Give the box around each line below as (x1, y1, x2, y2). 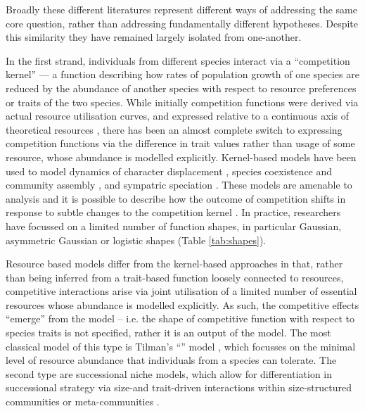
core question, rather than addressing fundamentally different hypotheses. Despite (6, 15, 358, 30)
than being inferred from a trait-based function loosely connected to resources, (6, 270, 344, 284)
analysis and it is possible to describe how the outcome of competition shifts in (6, 191, 346, 205)
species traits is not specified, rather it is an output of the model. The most (6, 325, 331, 340)
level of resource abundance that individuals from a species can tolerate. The (6, 353, 337, 367)
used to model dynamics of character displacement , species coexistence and (6, 163, 333, 178)
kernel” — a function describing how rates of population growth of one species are (6, 67, 359, 82)
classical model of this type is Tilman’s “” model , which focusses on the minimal (6, 339, 356, 353)
